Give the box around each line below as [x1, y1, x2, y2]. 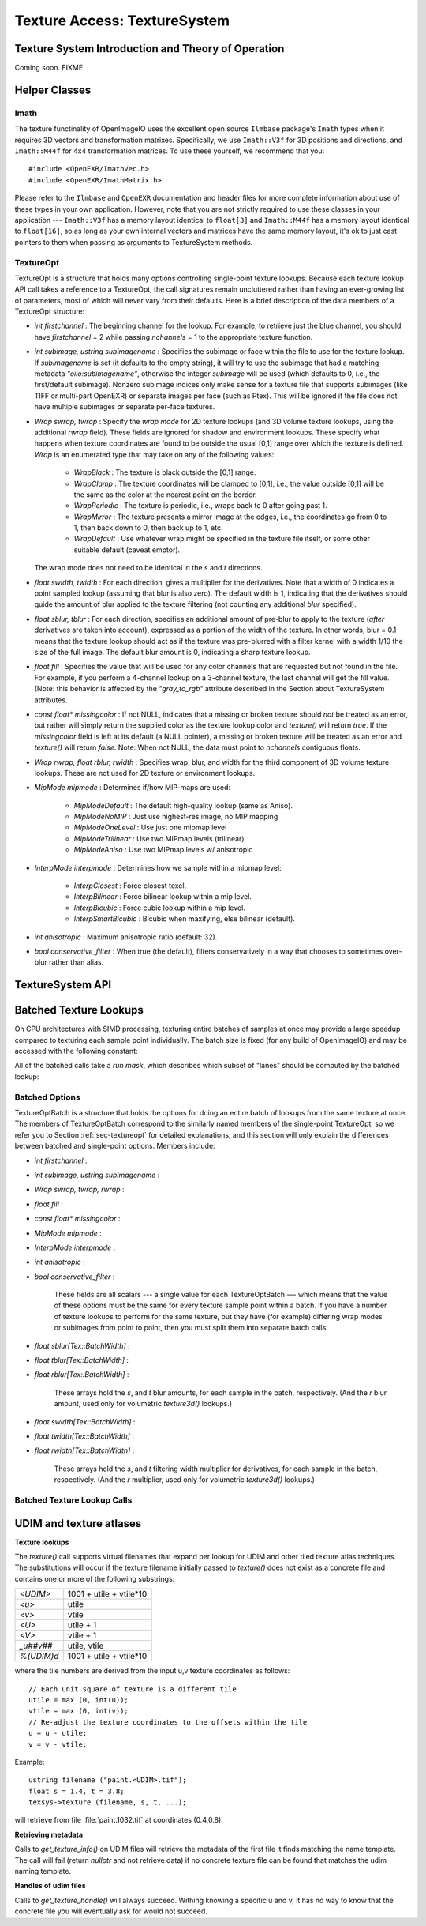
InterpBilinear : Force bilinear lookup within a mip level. [73, 892, 252, 901]
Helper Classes [14, 83, 92, 96]
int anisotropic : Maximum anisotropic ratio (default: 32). [34, 932, 218, 942]
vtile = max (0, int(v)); [28, 1706, 129, 1716]
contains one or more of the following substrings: [14, 1574, 175, 1583]
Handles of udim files [14, 1881, 86, 1890]
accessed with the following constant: [14, 1047, 138, 1056]
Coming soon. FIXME [14, 63, 84, 73]
